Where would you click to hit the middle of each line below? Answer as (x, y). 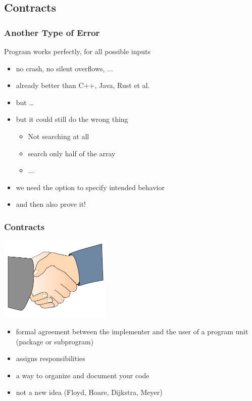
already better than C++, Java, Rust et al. (83, 85)
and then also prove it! (51, 204)
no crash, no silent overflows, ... (64, 68)
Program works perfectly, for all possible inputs (78, 51)
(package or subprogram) (55, 341)
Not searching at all (59, 136)
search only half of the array (72, 153)
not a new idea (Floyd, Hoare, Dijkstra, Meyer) (89, 392)
